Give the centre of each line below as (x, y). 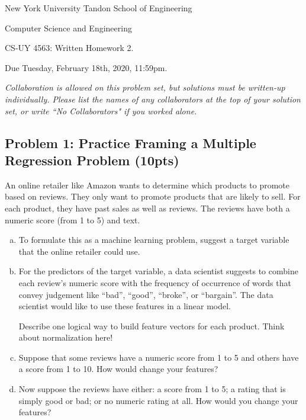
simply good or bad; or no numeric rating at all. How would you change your (158, 400)
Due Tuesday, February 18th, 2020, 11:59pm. (86, 67)
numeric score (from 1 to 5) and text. (73, 219)
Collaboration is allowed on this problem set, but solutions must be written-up (145, 87)
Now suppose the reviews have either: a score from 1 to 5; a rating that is (152, 389)
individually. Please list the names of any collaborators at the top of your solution (153, 99)
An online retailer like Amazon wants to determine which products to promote (147, 185)
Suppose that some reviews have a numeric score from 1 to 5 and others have (159, 357)
